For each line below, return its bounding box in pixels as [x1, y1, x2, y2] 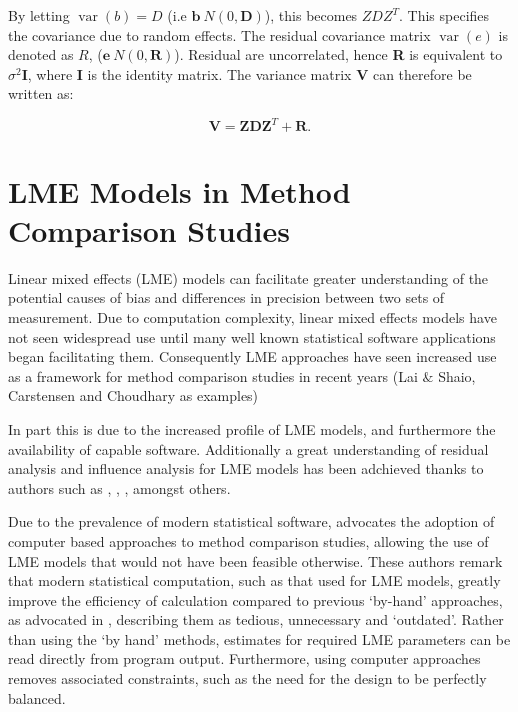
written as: [8, 83, 74, 104]
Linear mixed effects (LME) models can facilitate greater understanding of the [8, 267, 489, 288]
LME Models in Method [8, 170, 351, 211]
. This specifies [399, 5, 490, 25]
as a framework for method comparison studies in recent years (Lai [8, 365, 418, 386]
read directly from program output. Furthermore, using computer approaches [8, 648, 481, 669]
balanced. [8, 687, 66, 708]
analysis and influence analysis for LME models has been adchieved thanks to [8, 458, 484, 479]
